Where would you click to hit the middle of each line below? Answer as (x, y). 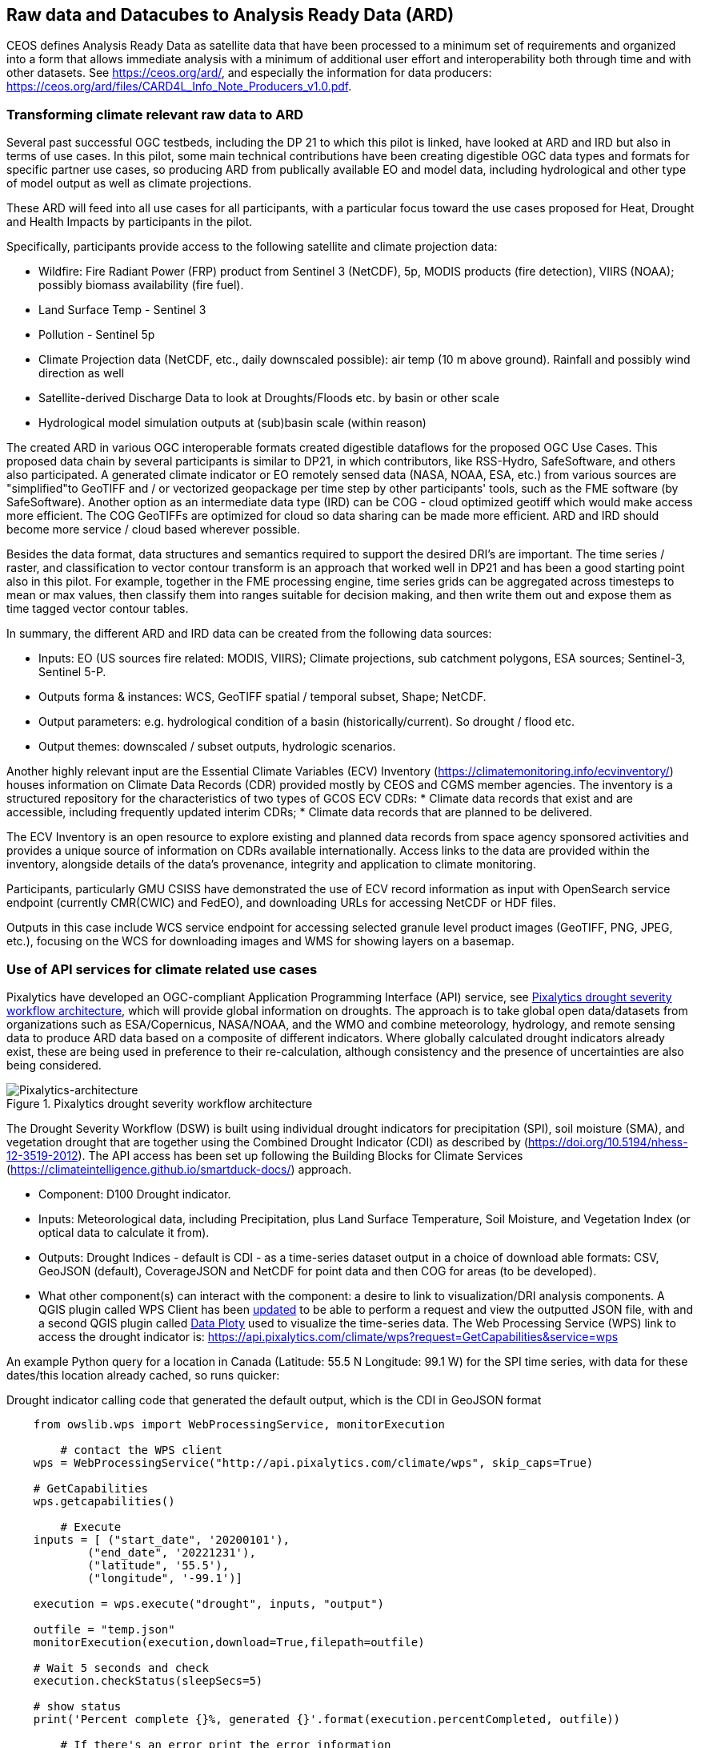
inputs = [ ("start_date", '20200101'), (162, 1539)
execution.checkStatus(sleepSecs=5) (148, 1680)
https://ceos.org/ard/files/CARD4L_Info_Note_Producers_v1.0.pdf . (179, 87)
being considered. (54, 1065)
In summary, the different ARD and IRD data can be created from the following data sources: (249, 634)
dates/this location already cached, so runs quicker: (143, 1375)
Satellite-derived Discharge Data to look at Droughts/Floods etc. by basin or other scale (269, 398)
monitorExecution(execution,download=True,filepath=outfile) (229, 1642)
